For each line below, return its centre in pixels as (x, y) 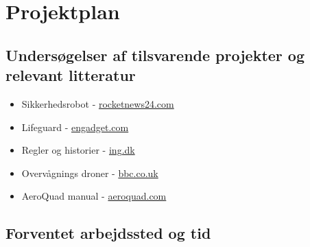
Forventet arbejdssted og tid (108, 233)
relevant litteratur (71, 75)
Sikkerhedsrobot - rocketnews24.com (98, 103)
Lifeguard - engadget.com (75, 127)
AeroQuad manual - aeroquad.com (94, 196)
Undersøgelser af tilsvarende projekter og (155, 55)
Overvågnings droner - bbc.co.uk (90, 173)
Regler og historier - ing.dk (78, 150)
